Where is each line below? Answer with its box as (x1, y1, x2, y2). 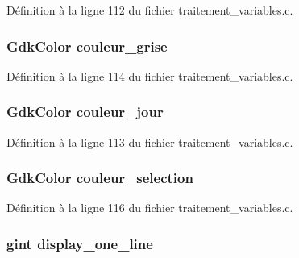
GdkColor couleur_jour (6, 102, 164, 122)
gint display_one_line (6, 233, 153, 253)
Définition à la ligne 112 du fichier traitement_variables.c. (6, 2, 293, 18)
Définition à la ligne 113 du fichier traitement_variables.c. (6, 133, 293, 150)
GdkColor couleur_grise (6, 35, 168, 56)
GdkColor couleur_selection (6, 168, 193, 188)
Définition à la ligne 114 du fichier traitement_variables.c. (6, 67, 293, 84)
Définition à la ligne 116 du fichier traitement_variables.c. (6, 199, 293, 216)
